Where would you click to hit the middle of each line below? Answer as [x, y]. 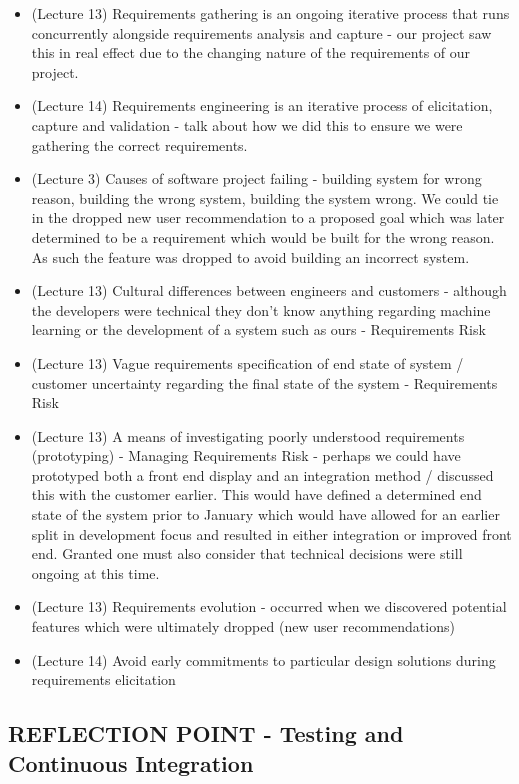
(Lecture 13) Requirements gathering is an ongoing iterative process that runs [270, 13]
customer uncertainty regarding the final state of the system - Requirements [264, 382]
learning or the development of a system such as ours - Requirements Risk [258, 329]
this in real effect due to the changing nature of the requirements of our [251, 52]
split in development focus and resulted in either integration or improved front [271, 533]
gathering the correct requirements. [139, 144]
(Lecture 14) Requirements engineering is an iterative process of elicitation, [262, 105]
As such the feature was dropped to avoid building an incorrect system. [250, 256]
